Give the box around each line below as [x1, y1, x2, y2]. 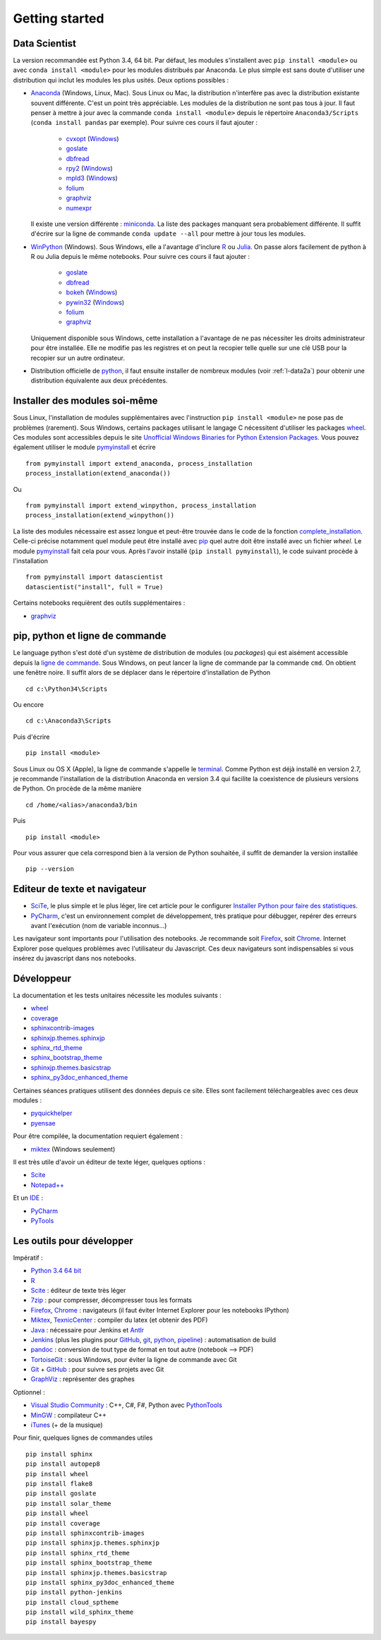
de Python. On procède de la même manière [13, 784, 142, 793]
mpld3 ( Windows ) [66, 174, 118, 183]
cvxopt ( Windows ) [66, 134, 119, 143]
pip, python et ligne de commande [13, 630, 167, 642]
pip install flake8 [25, 1480, 93, 1488]
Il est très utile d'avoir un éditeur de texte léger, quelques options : [13, 1157, 206, 1166]
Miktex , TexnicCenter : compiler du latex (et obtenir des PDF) [30, 1316, 208, 1325]
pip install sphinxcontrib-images [25, 1529, 145, 1537]
